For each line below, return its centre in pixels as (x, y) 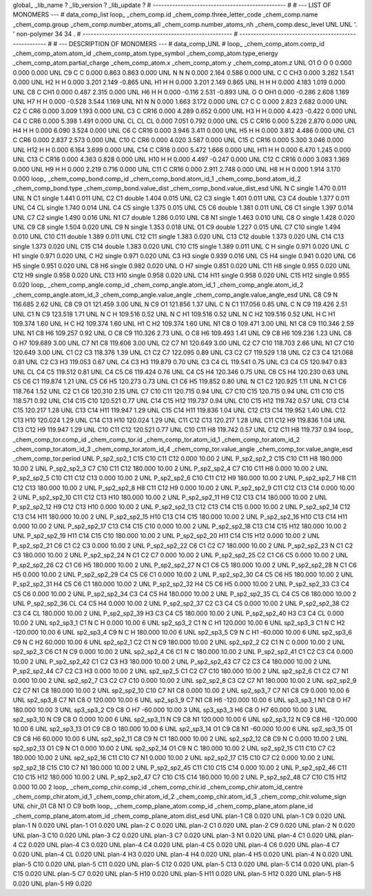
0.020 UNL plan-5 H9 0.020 (52, 884)
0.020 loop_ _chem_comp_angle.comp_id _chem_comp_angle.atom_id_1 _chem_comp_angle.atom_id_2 (158, 285)
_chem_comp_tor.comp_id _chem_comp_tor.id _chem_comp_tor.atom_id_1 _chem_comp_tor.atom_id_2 (156, 439)
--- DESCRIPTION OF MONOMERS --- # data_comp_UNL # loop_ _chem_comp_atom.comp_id (192, 43)
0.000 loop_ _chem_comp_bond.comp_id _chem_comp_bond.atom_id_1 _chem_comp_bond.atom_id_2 (157, 179)
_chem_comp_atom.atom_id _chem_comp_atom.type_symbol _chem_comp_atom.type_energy (145, 53)
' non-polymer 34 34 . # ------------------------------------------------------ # (125, 34)
